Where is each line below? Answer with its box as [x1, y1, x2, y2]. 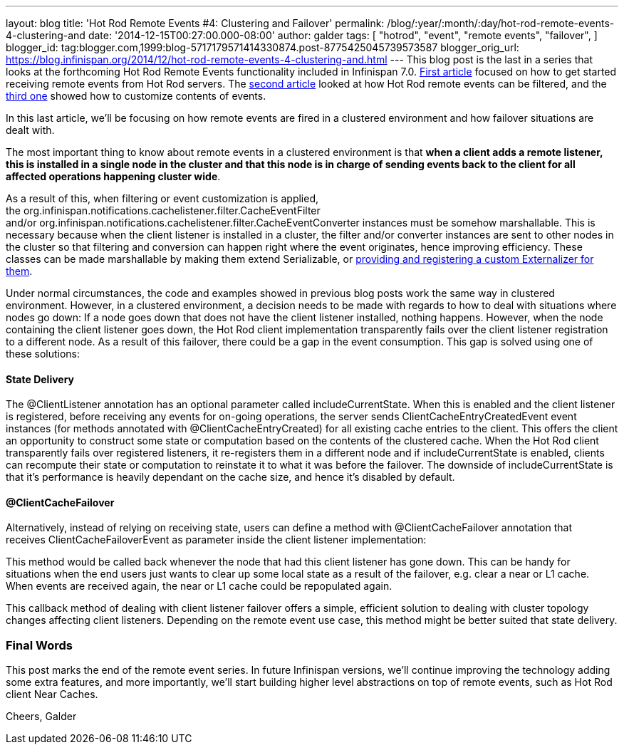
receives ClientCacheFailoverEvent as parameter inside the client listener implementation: [6, 533, 427, 546]
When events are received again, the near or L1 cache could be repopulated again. [6, 580, 392, 593]
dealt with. [6, 124, 55, 136]
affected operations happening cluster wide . [6, 170, 221, 182]
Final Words [6, 637, 73, 652]
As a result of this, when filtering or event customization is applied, [6, 192, 318, 204]
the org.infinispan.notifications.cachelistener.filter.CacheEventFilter [6, 204, 321, 217]
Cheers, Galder [6, 710, 77, 723]
